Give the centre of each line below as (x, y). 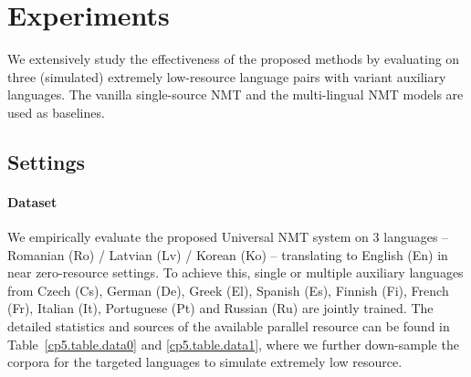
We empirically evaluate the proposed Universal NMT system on (188, 237)
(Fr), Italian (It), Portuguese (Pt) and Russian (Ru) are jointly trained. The (220, 308)
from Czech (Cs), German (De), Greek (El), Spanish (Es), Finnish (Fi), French (228, 290)
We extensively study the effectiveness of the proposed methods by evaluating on (234, 59)
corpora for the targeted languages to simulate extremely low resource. (205, 362)
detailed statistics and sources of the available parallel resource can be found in (229, 326)
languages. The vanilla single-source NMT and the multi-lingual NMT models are (235, 94)
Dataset (32, 201)
